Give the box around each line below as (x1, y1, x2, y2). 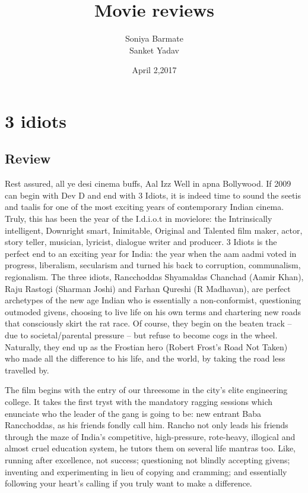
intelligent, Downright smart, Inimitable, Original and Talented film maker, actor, (5, 224, 303, 236)
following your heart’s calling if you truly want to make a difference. (5, 477, 252, 489)
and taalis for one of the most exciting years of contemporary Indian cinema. (5, 200, 284, 213)
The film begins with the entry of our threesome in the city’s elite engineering (5, 384, 288, 396)
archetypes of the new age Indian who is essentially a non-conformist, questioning (5, 294, 301, 306)
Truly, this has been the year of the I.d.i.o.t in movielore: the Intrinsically (5, 212, 272, 225)
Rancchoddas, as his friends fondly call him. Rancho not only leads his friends (5, 419, 288, 431)
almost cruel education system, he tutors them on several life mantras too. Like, (5, 442, 296, 454)
